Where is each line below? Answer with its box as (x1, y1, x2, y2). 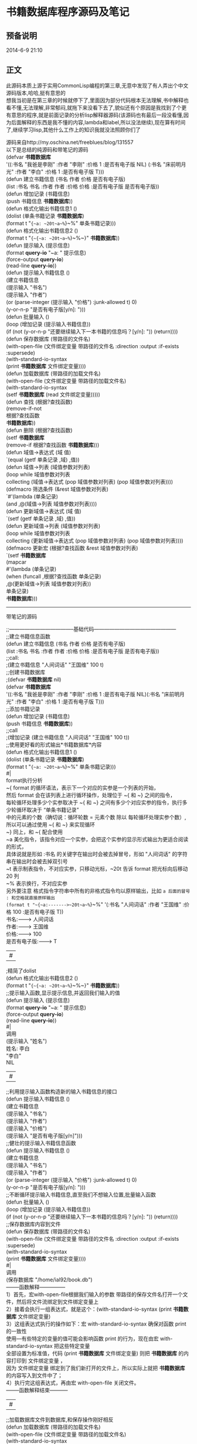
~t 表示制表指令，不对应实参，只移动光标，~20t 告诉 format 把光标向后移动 (6, 865, 188, 872)
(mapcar (6, 558, 27, 566)
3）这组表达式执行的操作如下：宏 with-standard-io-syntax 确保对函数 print (6, 1320, 186, 1327)
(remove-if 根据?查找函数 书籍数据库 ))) (6, 441, 100, 448)
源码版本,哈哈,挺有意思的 (6, 89, 66, 96)
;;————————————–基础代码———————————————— (6, 625, 176, 632)
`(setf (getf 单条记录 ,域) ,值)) (6, 515, 76, 522)
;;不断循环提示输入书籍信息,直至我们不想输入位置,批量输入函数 (6, 1191, 157, 1198)
